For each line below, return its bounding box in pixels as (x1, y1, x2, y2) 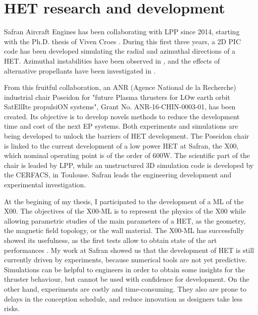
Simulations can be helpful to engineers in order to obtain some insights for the (4, 264, 245, 274)
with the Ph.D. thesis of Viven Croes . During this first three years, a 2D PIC (4, 36, 241, 46)
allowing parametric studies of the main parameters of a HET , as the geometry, (4, 215, 246, 226)
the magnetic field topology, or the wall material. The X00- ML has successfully (4, 225, 244, 236)
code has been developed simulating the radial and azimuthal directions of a (4, 46, 236, 56)
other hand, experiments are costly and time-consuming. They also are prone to (4, 283, 247, 294)
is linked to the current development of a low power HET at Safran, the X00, (4, 140, 239, 151)
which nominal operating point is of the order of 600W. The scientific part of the (4, 150, 250, 160)
